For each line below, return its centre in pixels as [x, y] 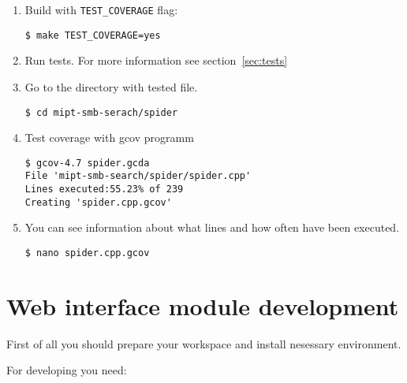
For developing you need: [67, 370]
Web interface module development [203, 305]
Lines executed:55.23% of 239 [104, 190]
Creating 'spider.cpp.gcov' [98, 202]
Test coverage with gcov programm [109, 138]
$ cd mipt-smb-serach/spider [101, 112]
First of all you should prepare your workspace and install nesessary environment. [204, 343]
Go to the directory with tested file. [111, 86]
